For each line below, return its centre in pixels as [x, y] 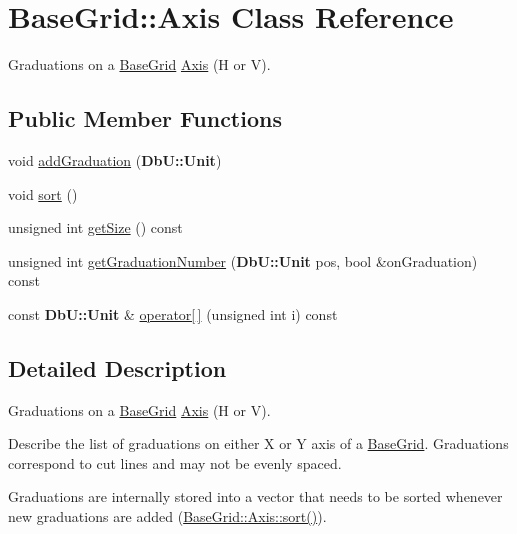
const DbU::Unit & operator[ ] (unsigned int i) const [173, 313]
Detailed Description [117, 367]
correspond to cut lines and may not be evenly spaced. [175, 462]
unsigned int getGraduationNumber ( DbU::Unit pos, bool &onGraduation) [243, 260]
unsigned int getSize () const [95, 227]
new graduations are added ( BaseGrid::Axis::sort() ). [167, 516]
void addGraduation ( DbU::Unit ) [115, 159]
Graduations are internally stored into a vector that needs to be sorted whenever [255, 496]
